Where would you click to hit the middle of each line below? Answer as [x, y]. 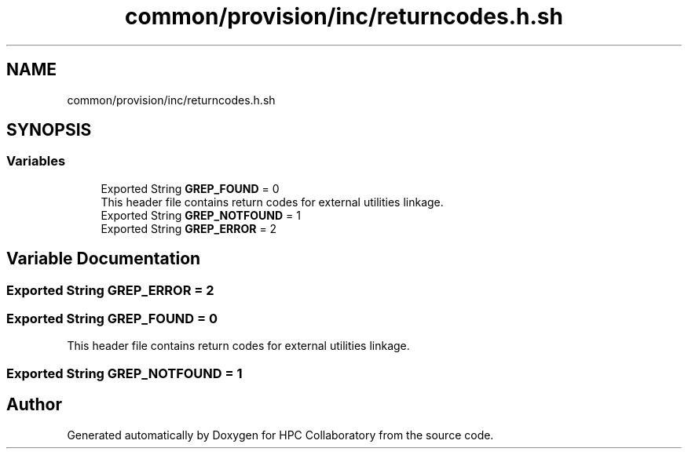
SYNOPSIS [49, 130]
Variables [36, 161]
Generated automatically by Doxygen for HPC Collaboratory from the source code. [280, 435]
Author [34, 405]
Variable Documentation [104, 259]
